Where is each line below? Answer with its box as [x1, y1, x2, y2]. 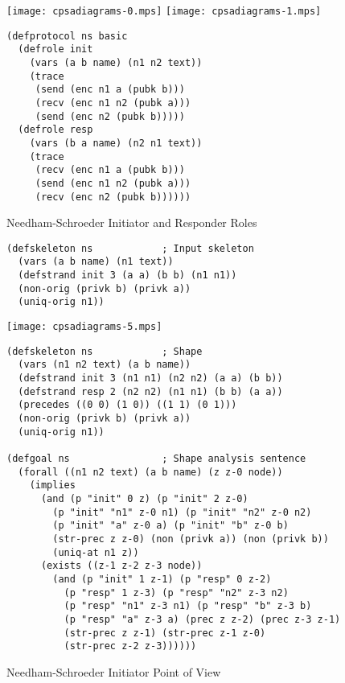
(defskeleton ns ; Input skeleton [6, 242, 254, 254]
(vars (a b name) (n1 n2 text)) [29, 56, 203, 68]
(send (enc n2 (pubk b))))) [35, 110, 185, 122]
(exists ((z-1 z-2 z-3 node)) [40, 560, 203, 572]
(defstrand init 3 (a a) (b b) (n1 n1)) [18, 269, 237, 282]
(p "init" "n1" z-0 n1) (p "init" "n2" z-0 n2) [52, 506, 312, 518]
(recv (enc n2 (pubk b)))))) [35, 191, 191, 203]
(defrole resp [18, 124, 93, 136]
